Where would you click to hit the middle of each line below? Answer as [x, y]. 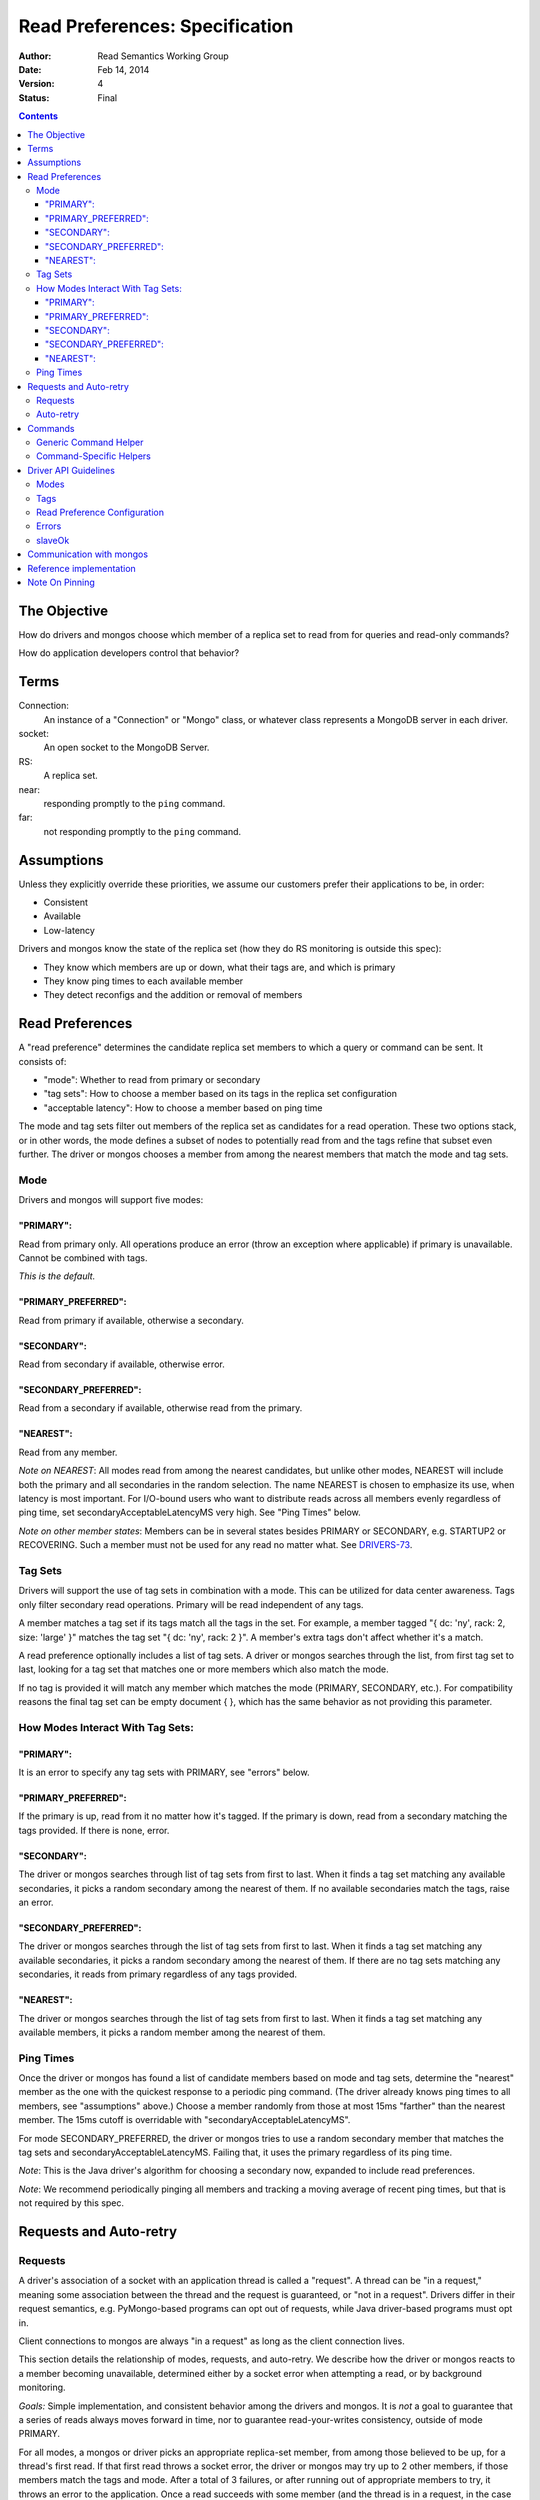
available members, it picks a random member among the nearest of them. [172, 2032]
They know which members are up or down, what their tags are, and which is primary [219, 967]
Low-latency [69, 930]
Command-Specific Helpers [94, 456]
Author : [35, 56]
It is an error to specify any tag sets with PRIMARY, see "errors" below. [164, 1772]
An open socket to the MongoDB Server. [126, 747]
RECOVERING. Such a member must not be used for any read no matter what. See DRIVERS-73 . [215, 1545]
